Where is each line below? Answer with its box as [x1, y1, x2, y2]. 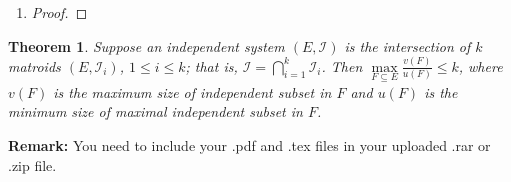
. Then [321, 55, 363, 76]
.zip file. [8, 154, 57, 175]
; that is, [185, 55, 238, 76]
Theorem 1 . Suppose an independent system [8, 35, 285, 56]
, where [458, 55, 503, 76]
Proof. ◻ [31, 2, 88, 22]
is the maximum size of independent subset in [53, 81, 332, 102]
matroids [8, 55, 61, 76]
